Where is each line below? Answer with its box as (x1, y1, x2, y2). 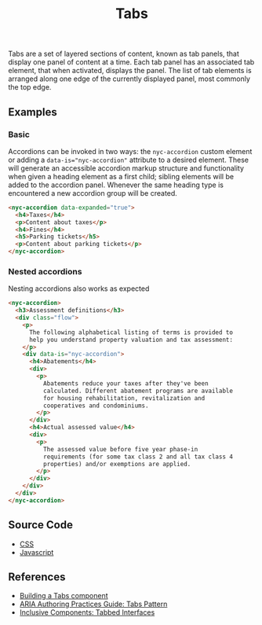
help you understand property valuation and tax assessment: (28, 336, 234, 344)
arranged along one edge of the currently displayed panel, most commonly (8, 74, 251, 83)
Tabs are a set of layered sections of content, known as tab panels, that (8, 49, 239, 59)
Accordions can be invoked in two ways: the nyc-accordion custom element (8, 146, 253, 156)
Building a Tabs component (19, 591, 108, 601)
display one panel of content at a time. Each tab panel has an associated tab (8, 57, 255, 67)
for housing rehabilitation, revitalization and (42, 394, 206, 402)
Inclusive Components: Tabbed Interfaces (19, 608, 155, 617)
